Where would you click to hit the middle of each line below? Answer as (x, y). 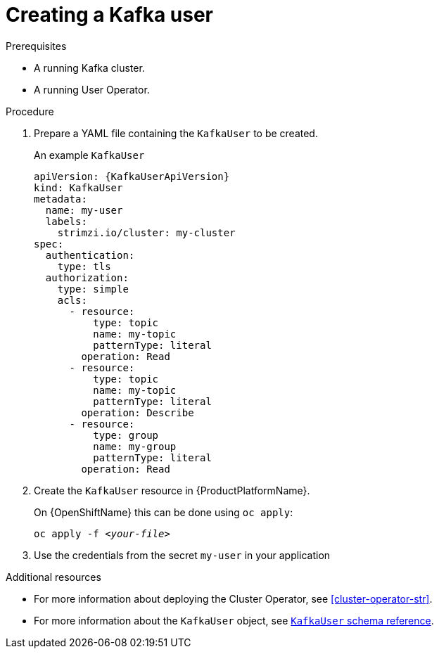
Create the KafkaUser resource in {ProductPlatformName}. (172, 490)
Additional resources (53, 577)
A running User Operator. (92, 89)
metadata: (61, 199)
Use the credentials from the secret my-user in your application (182, 555)
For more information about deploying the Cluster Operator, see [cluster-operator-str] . (233, 598)
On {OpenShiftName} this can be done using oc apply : (164, 512)
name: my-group (135, 446)
